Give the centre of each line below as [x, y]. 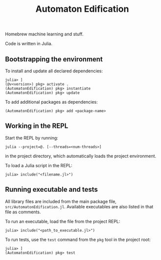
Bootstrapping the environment [54, 59]
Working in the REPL [37, 126]
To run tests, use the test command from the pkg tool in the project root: [78, 239]
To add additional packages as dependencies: [51, 102]
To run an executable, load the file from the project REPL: [63, 221]
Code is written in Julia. [29, 44]
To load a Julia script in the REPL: [39, 165]
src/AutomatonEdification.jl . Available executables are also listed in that [79, 206]
